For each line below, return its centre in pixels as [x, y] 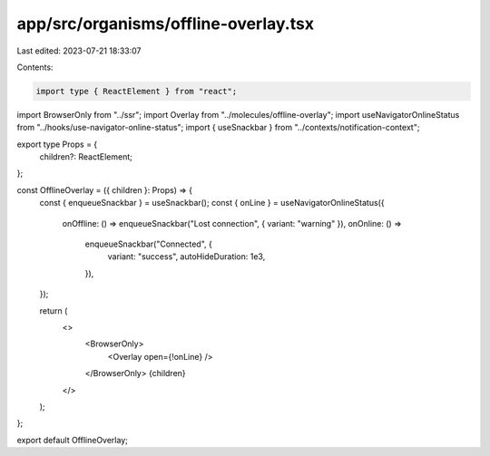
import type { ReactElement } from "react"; [137, 91]
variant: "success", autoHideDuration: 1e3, [186, 257]
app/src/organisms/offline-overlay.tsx [166, 24]
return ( [54, 310]
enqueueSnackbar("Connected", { [148, 244]
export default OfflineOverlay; [73, 440]
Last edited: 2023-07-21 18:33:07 [79, 51]
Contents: [35, 67]
